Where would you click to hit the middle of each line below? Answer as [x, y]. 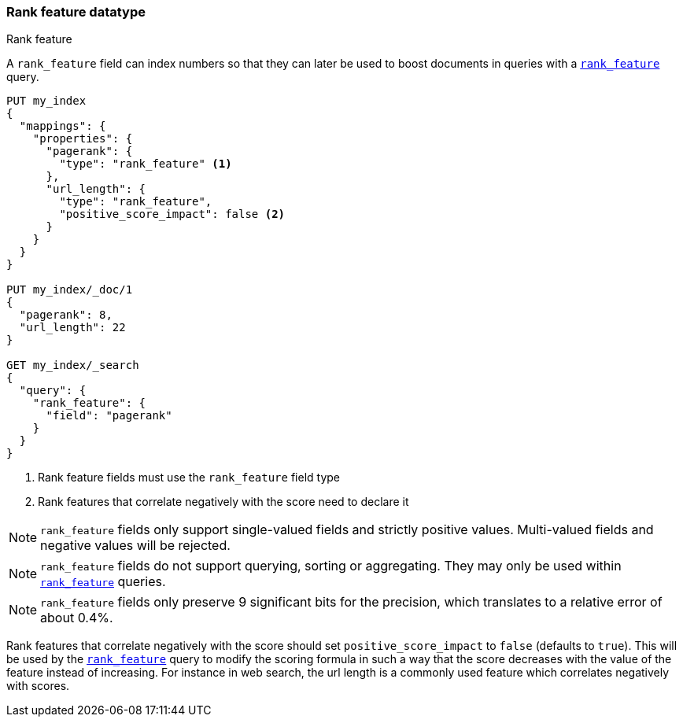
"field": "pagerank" [109, 416]
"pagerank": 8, [66, 315]
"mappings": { [63, 126]
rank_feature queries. [103, 582]
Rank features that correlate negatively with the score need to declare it [223, 502]
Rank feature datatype [76, 12]
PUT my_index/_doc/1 [70, 290]
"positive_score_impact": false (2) [172, 214]
